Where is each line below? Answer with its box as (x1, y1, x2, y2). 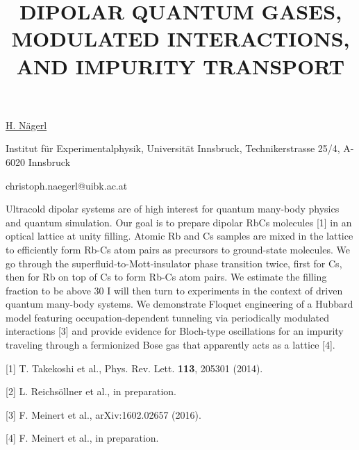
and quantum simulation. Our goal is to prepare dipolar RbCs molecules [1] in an (6, 215, 352, 229)
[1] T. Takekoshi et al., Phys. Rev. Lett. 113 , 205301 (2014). (6, 360, 263, 375)
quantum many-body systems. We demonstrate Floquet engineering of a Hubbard (6, 297, 353, 311)
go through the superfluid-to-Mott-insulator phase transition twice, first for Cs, (6, 256, 342, 270)
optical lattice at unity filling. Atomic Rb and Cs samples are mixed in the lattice (6, 228, 353, 243)
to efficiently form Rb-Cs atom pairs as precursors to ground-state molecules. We (6, 242, 350, 256)
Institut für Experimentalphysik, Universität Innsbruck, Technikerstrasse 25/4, (6, 141, 340, 156)
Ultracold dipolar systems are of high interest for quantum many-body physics (6, 201, 340, 216)
